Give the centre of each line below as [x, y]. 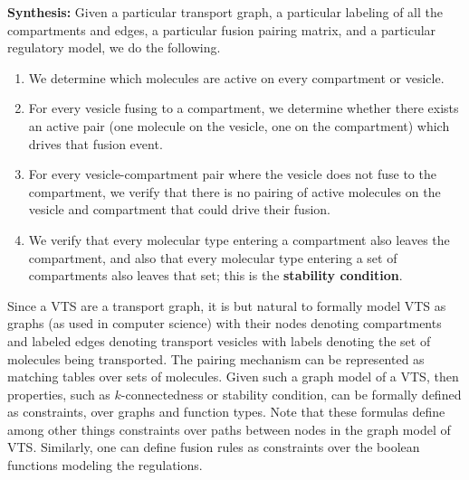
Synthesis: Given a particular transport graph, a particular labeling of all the [225, 12]
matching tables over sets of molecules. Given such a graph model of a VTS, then [233, 376]
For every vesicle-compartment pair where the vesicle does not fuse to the [232, 174]
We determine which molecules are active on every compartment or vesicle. [236, 77]
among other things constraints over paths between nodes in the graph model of [229, 429]
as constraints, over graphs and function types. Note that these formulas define [226, 412]
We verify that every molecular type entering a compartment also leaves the [239, 239]
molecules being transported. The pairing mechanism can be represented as [216, 358]
